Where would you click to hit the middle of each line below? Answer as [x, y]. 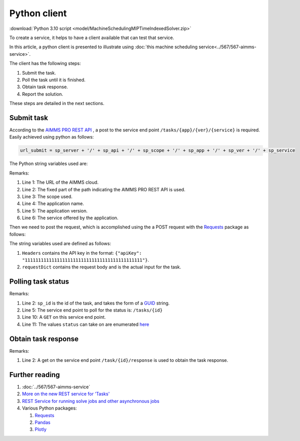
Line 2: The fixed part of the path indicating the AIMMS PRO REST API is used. [104, 189]
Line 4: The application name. [53, 203]
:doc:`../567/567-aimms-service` [56, 387]
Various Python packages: [49, 408]
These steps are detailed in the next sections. [57, 104]
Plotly [41, 429]
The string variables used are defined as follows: [60, 244]
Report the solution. [43, 94]
